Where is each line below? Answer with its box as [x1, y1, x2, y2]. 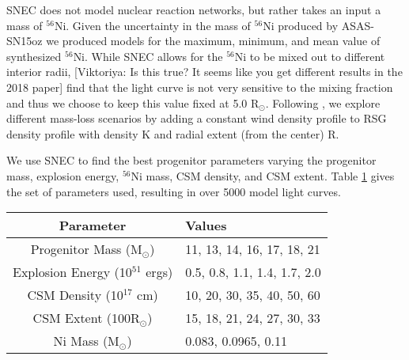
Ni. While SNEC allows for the [73, 47, 223, 64]
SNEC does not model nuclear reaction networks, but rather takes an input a [6, 2, 381, 17]
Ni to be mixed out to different [234, 47, 385, 64]
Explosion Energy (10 [13, 263, 132, 282]
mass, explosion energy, [6, 167, 119, 184]
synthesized [6, 47, 62, 64]
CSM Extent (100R [32, 309, 140, 328]
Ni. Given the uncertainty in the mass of [54, 17, 251, 33]
